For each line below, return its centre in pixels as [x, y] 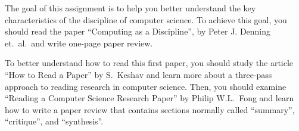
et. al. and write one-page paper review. [79, 43]
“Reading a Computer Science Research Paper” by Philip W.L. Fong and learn [149, 98]
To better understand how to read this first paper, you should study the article [149, 63]
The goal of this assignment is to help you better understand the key [130, 8]
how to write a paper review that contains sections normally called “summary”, [150, 109]
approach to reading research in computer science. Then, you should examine [146, 86]
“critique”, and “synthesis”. [54, 121]
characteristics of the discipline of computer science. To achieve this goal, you [146, 19]
